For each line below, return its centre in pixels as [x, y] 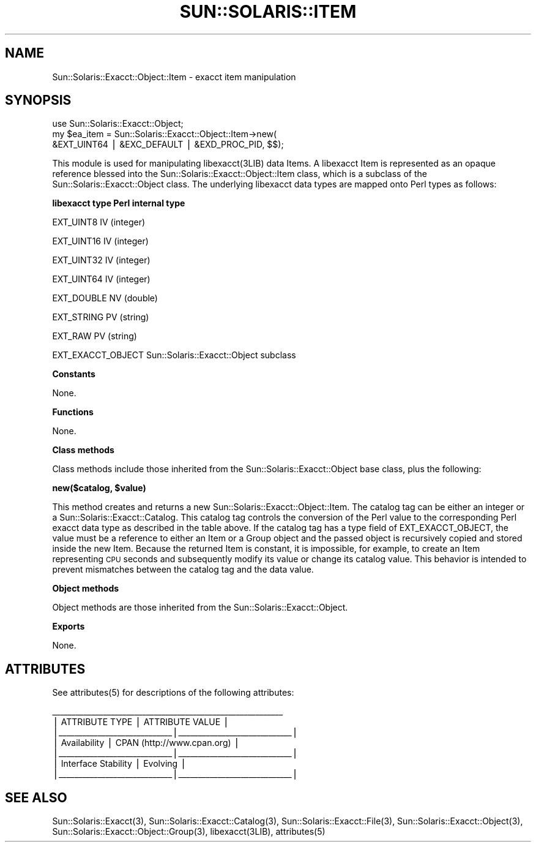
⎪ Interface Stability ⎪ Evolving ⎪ [119, 764]
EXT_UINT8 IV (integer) [99, 222]
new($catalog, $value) [99, 488]
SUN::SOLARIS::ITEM [268, 12]
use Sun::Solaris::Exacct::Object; [118, 124]
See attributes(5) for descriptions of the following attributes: [173, 693]
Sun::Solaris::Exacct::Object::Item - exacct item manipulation [174, 77]
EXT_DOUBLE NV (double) [105, 298]
